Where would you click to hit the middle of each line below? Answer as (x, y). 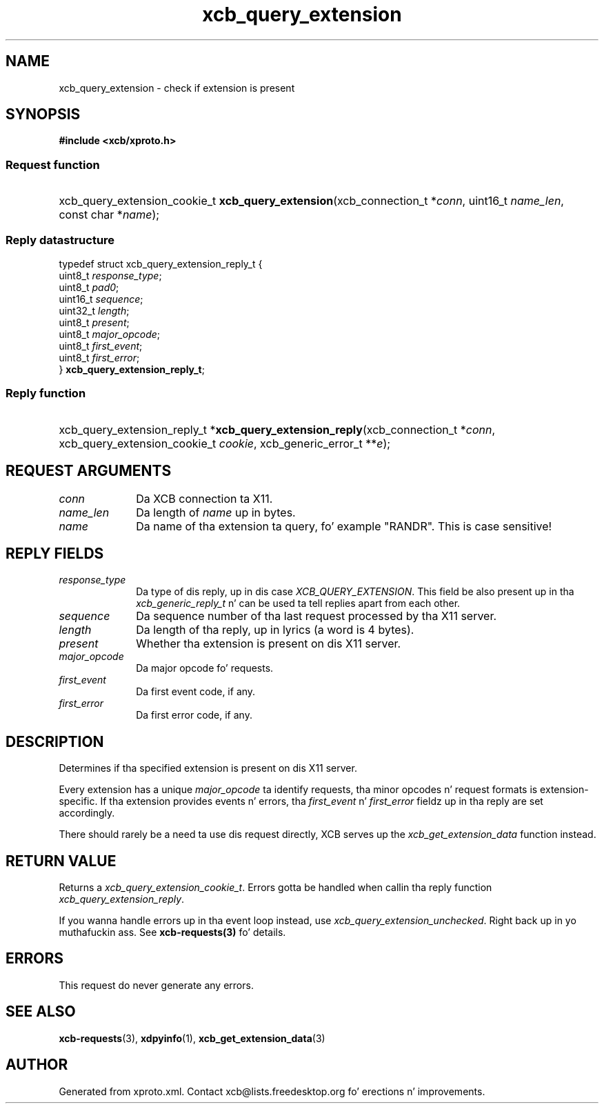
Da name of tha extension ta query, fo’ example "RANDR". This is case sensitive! (344, 526)
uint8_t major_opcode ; (110, 334)
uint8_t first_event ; (101, 346)
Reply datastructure (60, 240)
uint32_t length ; (94, 310)
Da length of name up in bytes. (216, 512)
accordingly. (87, 813)
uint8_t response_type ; (110, 275)
